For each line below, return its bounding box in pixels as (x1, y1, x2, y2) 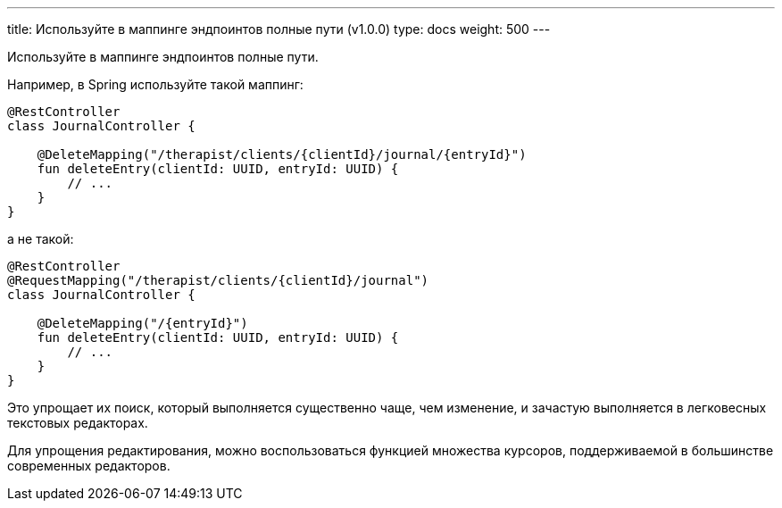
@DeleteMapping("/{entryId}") (37, 316, 248, 330)
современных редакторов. (7, 458, 171, 473)
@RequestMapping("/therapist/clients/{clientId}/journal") (7, 273, 429, 287)
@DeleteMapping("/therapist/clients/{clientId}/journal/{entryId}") (37, 147, 527, 162)
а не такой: (7, 231, 74, 246)
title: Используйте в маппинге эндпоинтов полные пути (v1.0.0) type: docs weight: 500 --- (7, 21, 551, 37)
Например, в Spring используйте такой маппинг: (7, 77, 304, 92)
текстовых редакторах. (7, 415, 148, 430)
